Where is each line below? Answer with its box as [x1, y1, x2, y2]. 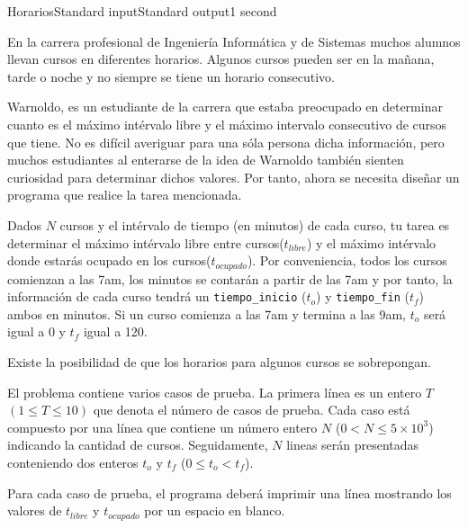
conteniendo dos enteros [7, 452, 139, 471]
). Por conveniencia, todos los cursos [247, 251, 447, 270]
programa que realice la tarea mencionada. [7, 185, 242, 204]
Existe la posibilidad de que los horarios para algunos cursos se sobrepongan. [7, 353, 431, 371]
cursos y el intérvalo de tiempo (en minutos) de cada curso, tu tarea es [59, 215, 450, 234]
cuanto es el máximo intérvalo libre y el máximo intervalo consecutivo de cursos [7, 114, 447, 133]
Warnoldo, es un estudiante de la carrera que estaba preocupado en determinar [7, 97, 443, 116]
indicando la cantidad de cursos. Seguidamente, [7, 435, 268, 454]
